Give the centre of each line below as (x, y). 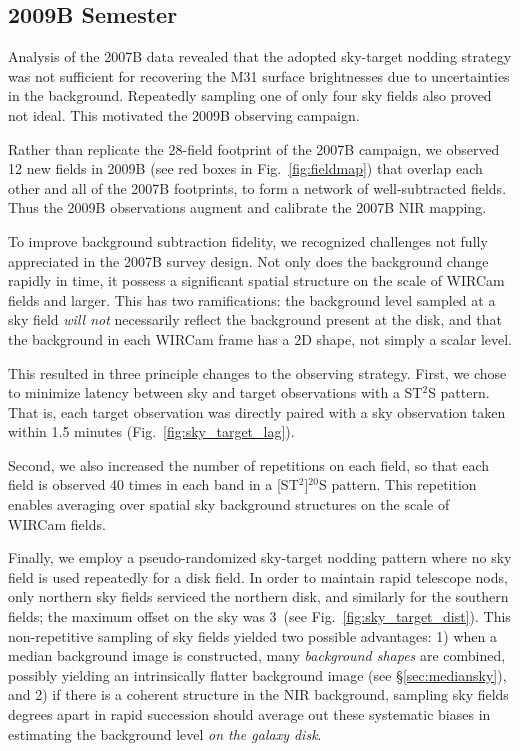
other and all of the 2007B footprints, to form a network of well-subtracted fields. (257, 187)
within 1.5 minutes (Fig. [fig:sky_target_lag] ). (151, 431)
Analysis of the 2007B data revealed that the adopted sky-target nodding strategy (260, 56)
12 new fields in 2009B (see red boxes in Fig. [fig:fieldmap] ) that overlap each (245, 168)
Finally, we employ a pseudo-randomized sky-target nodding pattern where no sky (260, 557)
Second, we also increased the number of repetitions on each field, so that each (249, 464)
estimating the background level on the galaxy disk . (165, 733)
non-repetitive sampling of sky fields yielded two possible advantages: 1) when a (252, 635)
